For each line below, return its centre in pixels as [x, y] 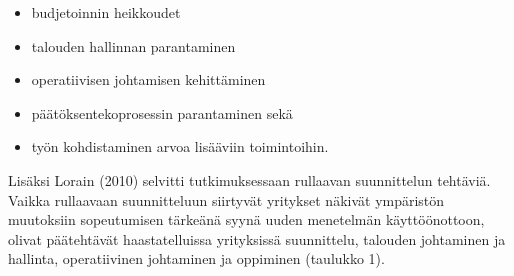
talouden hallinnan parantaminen [133, 45]
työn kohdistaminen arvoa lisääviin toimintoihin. [180, 146]
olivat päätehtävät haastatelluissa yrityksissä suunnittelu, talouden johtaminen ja [257, 238]
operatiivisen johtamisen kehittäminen [148, 79]
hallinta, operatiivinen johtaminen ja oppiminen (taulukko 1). [196, 258]
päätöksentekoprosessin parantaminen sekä [162, 112]
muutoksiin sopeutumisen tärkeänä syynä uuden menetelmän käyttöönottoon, [246, 219]
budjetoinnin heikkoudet [106, 12]
